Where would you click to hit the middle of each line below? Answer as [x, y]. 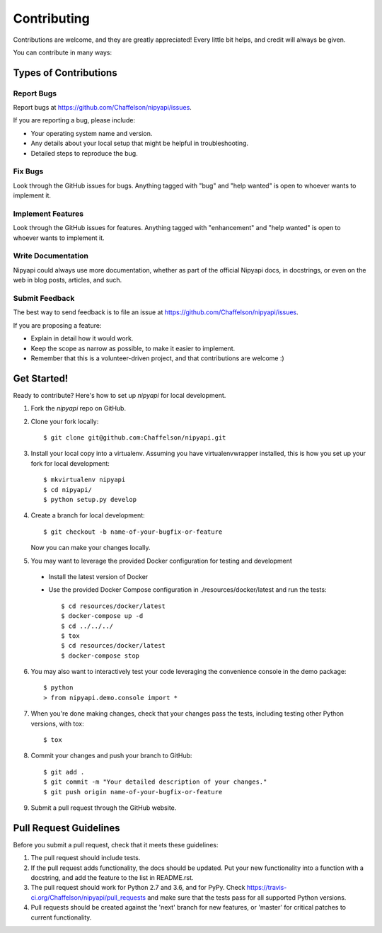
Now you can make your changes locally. [91, 548]
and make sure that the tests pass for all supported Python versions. [247, 897]
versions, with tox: [57, 723]
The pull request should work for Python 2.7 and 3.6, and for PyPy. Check [138, 888]
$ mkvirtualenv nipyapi [85, 480]
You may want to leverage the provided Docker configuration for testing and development [162, 561]
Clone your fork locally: [65, 421]
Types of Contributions [65, 73]
